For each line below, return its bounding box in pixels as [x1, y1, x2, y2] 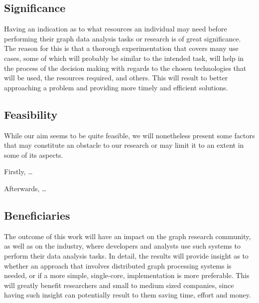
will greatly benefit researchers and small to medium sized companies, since [4, 280, 234, 290]
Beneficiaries [4, 207, 70, 223]
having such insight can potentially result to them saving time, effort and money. [4, 290, 251, 300]
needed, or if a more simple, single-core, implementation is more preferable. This [4, 270, 250, 281]
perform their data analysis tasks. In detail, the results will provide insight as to [4, 250, 249, 261]
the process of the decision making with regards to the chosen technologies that [4, 62, 247, 73]
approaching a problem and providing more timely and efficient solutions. [4, 82, 228, 92]
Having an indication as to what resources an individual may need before [4, 23, 227, 34]
